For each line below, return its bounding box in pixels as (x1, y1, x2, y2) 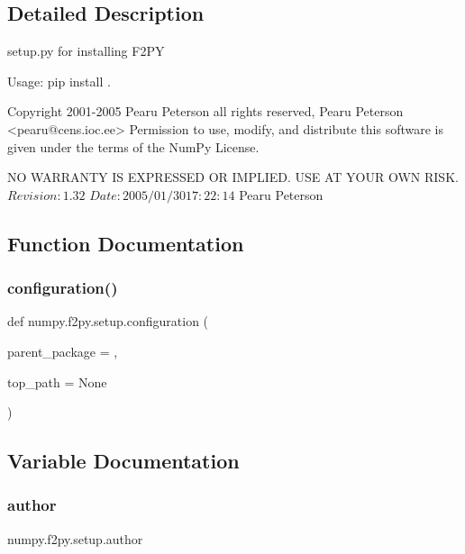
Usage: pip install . (7, 71, 111, 90)
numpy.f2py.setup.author (7, 529, 143, 548)
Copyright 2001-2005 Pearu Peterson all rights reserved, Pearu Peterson (7, 102, 404, 121)
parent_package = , (7, 341, 118, 360)
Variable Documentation (7, 447, 240, 475)
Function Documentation (7, 229, 244, 257)
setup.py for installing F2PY (7, 41, 165, 60)
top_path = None (7, 372, 107, 391)
